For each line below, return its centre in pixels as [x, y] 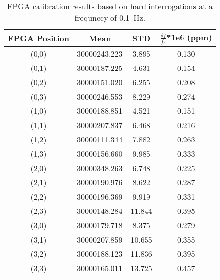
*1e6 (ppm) [189, 37]
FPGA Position [38, 38]
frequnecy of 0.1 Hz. [110, 17]
